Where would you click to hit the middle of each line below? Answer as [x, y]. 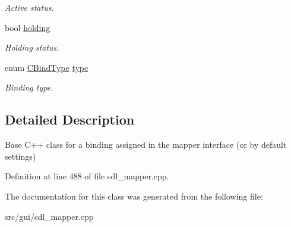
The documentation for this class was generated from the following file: [134, 196]
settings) [20, 156]
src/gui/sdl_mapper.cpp [49, 216]
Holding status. [32, 47]
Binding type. [29, 87]
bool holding [28, 27]
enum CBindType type [47, 67]
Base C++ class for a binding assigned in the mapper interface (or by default [146, 144]
